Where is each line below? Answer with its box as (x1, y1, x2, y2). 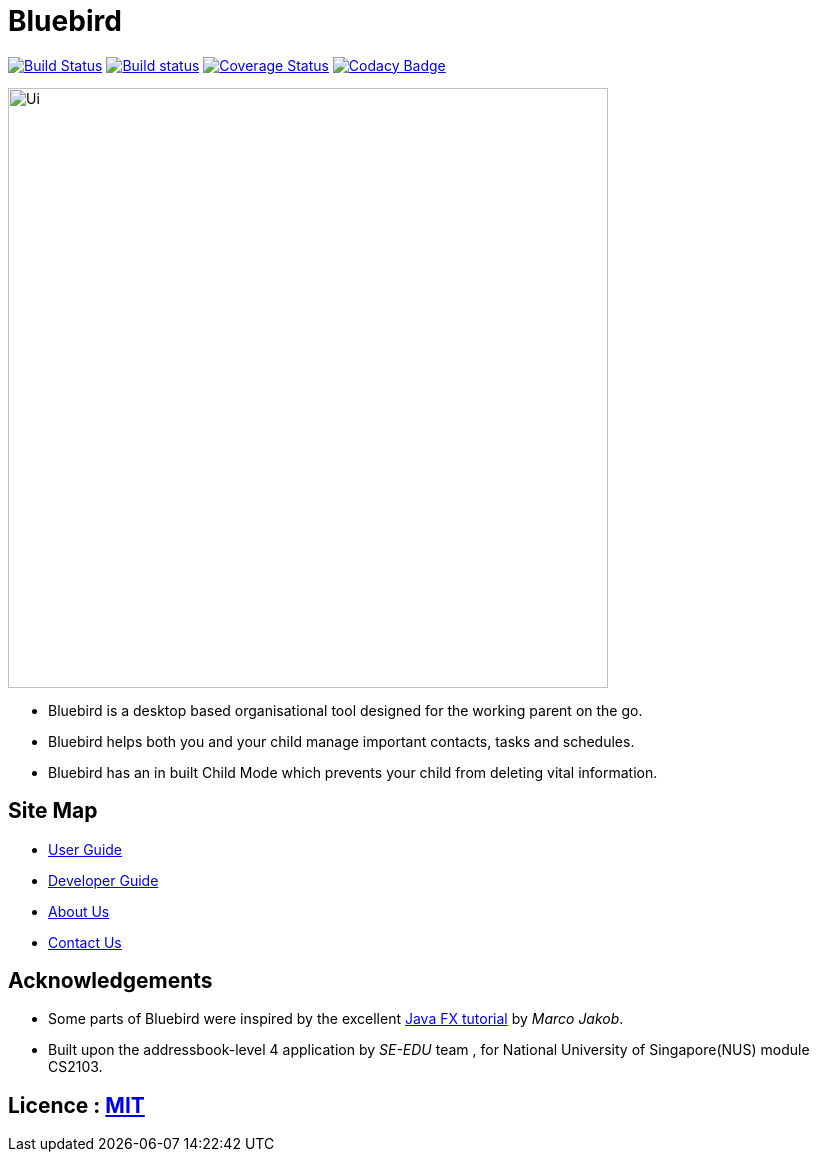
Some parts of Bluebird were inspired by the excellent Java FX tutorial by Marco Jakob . (48, 1010, 624, 1028)
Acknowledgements (8, 968, 213, 994)
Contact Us (48, 933, 122, 951)
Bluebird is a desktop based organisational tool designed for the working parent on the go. (48, 701, 643, 719)
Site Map (8, 798, 98, 824)
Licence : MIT (8, 1092, 145, 1118)
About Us (48, 902, 110, 920)
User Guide (48, 840, 123, 858)
